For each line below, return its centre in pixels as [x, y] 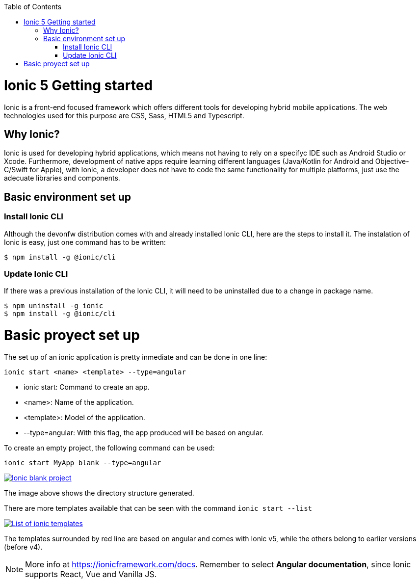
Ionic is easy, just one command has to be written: [85, 242]
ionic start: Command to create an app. [87, 387]
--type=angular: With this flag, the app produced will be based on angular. [144, 432]
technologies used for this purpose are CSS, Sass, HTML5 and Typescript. [124, 115]
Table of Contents [33, 7]
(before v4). [23, 547]
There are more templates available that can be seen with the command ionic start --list [158, 508]
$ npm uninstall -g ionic [54, 306]
